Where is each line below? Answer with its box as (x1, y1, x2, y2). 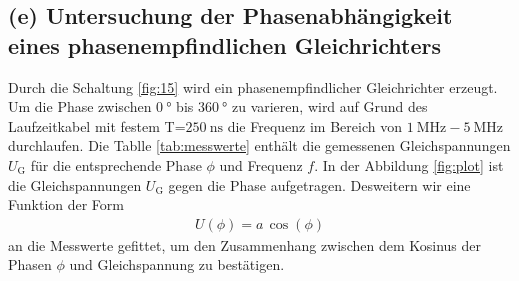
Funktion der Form (8, 194, 125, 215)
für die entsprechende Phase (30, 154, 202, 175)
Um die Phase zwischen (8, 96, 152, 117)
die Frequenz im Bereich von (227, 115, 402, 136)
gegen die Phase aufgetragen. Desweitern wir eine (168, 174, 471, 195)
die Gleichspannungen (8, 174, 142, 195)
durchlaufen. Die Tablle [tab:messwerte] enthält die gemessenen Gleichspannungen (8, 135, 511, 156)
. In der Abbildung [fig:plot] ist (314, 154, 504, 175)
